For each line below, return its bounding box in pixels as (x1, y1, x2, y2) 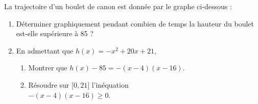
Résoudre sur (28, 79, 69, 90)
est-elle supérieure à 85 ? (16, 28, 93, 39)
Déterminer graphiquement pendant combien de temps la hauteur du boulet (16, 18, 254, 29)
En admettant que (16, 45, 74, 56)
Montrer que (28, 62, 67, 73)
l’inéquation (91, 79, 129, 90)
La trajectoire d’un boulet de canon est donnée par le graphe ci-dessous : (4, 1, 232, 11)
